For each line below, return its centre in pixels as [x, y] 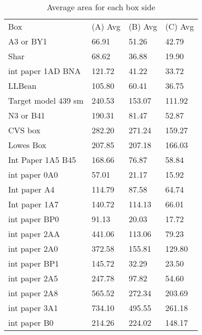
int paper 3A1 [33, 308]
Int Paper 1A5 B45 [42, 160]
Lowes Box [27, 145]
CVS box [24, 130]
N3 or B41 [27, 115]
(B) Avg [143, 26]
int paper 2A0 [33, 248]
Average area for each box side [101, 7]
